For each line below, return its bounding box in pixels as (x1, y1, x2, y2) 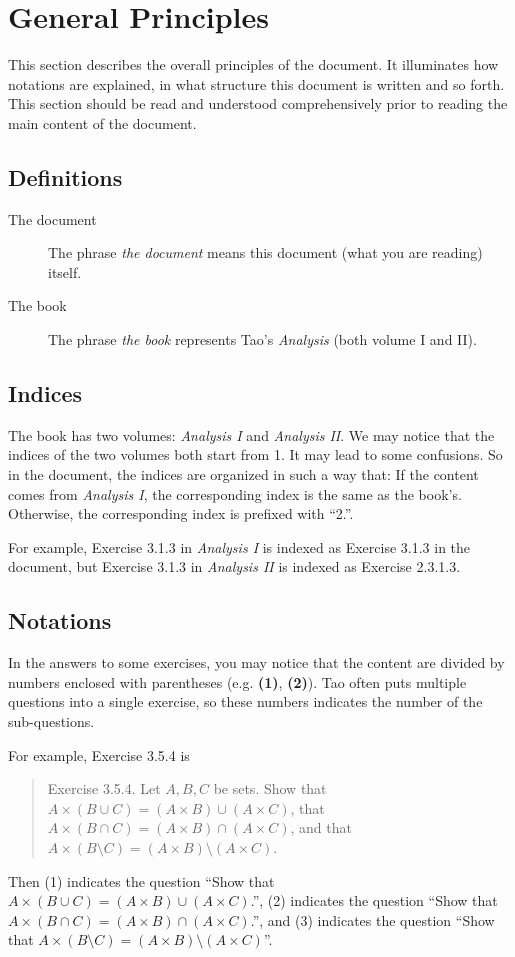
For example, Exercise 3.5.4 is (8, 744, 190, 765)
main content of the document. (8, 112, 197, 133)
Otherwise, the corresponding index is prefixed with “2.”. (8, 503, 354, 524)
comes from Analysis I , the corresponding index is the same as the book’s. (8, 483, 462, 504)
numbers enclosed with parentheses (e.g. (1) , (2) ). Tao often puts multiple (8, 671, 467, 692)
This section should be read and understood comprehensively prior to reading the (8, 93, 508, 114)
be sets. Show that (213, 778, 327, 799)
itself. (48, 261, 82, 282)
